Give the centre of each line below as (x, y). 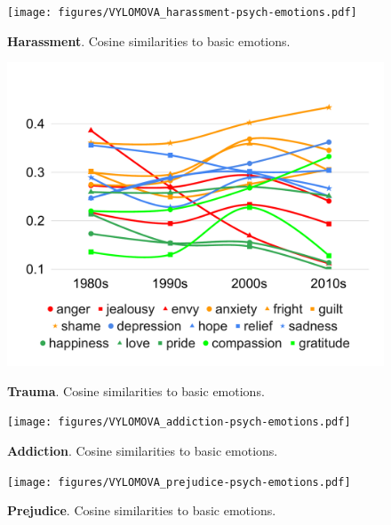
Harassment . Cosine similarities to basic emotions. (149, 40)
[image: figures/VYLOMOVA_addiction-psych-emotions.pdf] (179, 422)
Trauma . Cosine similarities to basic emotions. (136, 390)
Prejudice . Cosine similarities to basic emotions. (142, 510)
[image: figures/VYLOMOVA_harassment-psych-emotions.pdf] (182, 12)
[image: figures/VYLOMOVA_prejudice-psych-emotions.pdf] (179, 482)
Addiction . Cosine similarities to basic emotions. (143, 451)
